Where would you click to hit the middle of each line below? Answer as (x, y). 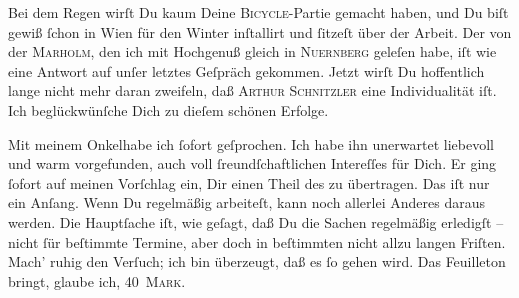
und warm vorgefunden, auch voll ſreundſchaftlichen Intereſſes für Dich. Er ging (252, 163)
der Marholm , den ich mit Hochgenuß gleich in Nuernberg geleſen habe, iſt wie (252, 51)
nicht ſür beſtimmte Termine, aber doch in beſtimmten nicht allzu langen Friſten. (257, 241)
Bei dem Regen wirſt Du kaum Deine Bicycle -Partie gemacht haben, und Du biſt (258, 12)
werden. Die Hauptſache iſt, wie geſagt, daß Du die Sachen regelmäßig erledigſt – (256, 221)
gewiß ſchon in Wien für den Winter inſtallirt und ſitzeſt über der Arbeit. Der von (260, 31)
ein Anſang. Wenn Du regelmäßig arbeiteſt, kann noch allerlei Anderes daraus (246, 202)
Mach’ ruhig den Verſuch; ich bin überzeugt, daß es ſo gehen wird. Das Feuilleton (257, 261)
